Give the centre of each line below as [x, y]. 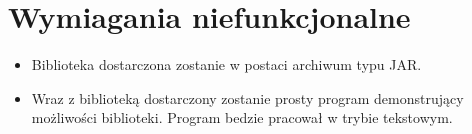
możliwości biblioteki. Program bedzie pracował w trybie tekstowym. [242, 117]
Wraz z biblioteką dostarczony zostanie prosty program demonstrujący [247, 97]
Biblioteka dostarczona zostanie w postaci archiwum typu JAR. [226, 64]
